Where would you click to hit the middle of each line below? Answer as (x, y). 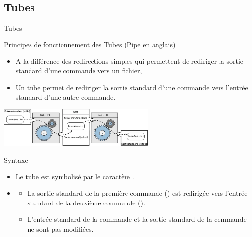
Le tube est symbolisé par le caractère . (75, 176)
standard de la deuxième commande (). (86, 202)
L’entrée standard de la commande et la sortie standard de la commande (137, 219)
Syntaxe (16, 159)
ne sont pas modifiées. (60, 228)
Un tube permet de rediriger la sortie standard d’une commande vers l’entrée (132, 87)
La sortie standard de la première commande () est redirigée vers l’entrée (137, 193)
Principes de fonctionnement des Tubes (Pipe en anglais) (90, 44)
